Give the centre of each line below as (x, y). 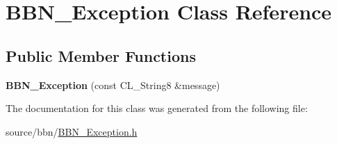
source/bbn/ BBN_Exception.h (72, 131)
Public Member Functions (101, 55)
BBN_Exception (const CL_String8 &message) (113, 85)
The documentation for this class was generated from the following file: (157, 108)
